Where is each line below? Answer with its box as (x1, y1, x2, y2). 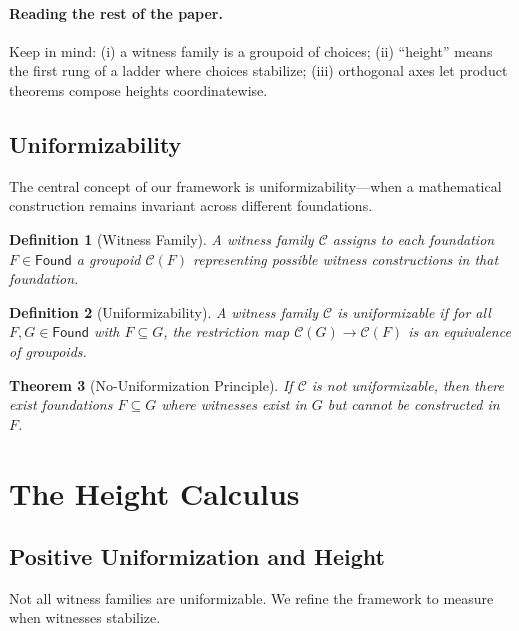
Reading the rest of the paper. (9, 2, 223, 23)
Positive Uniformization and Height (9, 541, 385, 572)
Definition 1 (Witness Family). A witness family (9, 228, 314, 249)
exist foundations (9, 394, 113, 415)
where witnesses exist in (161, 394, 307, 415)
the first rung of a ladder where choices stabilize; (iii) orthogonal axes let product (9, 60, 508, 81)
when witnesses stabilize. (9, 607, 161, 628)
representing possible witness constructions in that (193, 248, 499, 269)
